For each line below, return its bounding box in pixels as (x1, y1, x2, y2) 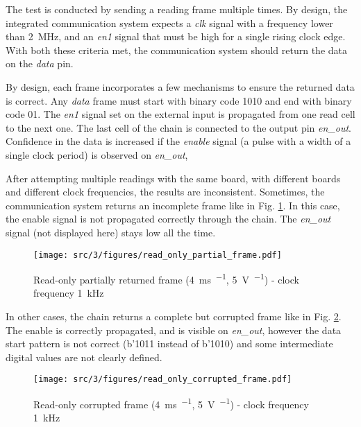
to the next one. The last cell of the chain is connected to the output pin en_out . (6, 120, 352, 134)
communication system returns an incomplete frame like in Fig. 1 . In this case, (6, 198, 340, 212)
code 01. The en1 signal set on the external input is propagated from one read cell (6, 107, 355, 121)
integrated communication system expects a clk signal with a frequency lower (6, 15, 333, 30)
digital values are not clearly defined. (6, 349, 162, 364)
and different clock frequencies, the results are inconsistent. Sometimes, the (6, 184, 325, 199)
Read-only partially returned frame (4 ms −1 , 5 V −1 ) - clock (33, 270, 299, 286)
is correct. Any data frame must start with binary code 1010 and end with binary (6, 93, 352, 107)
